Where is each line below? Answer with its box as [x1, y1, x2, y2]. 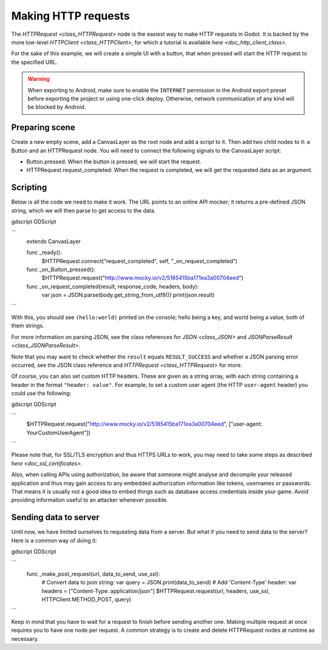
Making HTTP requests [11, 9, 130, 22]
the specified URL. [11, 58, 58, 66]
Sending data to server [11, 512, 100, 522]
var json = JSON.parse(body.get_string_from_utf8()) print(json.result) [41, 292, 215, 299]
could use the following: [11, 389, 72, 397]
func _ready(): [26, 249, 62, 256]
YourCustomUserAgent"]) [26, 429, 91, 436]
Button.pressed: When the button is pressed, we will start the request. [26, 158, 202, 165]
